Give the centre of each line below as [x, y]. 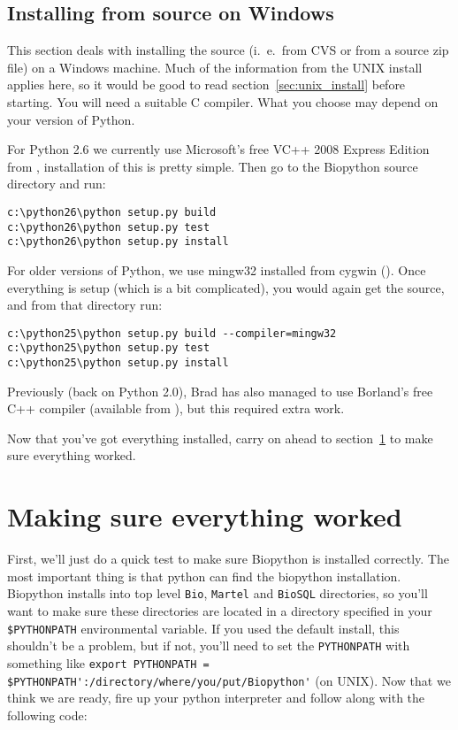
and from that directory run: [85, 305]
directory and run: [57, 184]
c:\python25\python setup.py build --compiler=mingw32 [172, 333]
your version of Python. [71, 119]
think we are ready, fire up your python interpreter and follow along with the [216, 698]
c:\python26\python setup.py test [109, 227]
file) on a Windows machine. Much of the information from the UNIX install [215, 67]
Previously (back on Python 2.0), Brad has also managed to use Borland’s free [220, 391]
